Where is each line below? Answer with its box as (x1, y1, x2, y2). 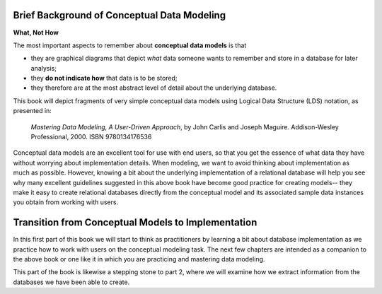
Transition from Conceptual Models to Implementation (13, 216, 257, 229)
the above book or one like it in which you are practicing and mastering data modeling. (13, 255, 265, 264)
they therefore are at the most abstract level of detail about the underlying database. (30, 83, 277, 92)
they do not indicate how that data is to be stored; (30, 74, 178, 83)
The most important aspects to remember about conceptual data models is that (13, 41, 247, 49)
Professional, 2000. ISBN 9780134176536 (30, 133, 152, 141)
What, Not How (13, 28, 59, 37)
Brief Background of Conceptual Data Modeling (13, 9, 226, 21)
